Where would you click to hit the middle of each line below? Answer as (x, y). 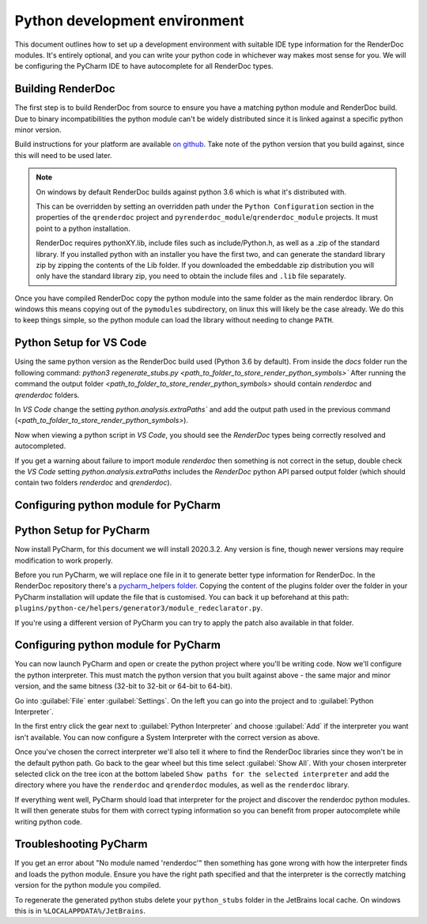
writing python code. (49, 821)
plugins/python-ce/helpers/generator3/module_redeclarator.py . (139, 608)
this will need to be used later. (63, 155)
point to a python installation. (83, 228)
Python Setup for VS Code (81, 343)
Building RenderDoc (65, 89)
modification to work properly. (64, 560)
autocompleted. (40, 446)
